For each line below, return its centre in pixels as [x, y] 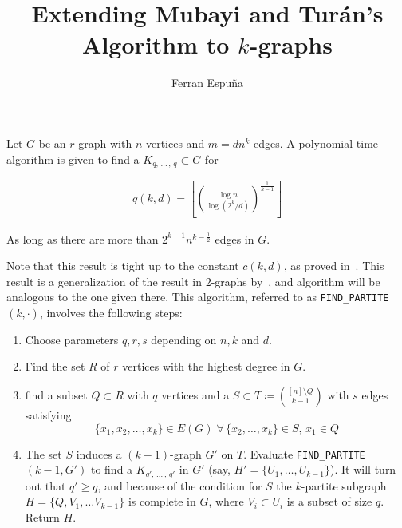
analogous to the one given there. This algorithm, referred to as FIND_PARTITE [198, 297]
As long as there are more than [83, 238]
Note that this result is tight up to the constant [123, 266]
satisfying [48, 414]
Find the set [55, 366]
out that [45, 485]
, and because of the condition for [180, 485]
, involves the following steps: [111, 313]
